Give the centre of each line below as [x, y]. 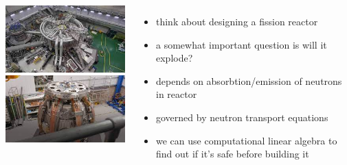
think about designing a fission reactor [237, 21]
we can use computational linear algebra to [247, 140]
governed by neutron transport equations [242, 117]
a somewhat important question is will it [242, 44]
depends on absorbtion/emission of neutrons [249, 80]
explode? [175, 58]
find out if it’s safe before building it [233, 154]
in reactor [177, 94]
